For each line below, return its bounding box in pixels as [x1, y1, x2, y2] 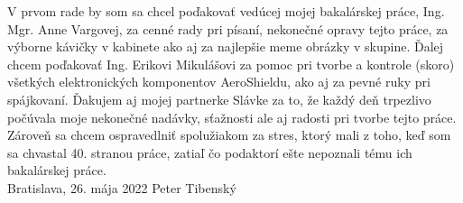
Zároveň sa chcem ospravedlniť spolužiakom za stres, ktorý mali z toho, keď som [7, 125, 451, 144]
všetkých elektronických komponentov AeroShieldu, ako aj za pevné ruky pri [7, 72, 431, 91]
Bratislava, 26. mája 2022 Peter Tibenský [7, 178, 236, 197]
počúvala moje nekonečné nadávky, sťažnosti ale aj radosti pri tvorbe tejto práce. [7, 107, 457, 126]
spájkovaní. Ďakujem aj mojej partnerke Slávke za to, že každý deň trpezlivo [7, 89, 431, 108]
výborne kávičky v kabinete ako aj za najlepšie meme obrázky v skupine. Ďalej [7, 37, 444, 56]
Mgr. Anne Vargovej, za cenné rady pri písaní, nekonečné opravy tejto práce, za [7, 19, 449, 38]
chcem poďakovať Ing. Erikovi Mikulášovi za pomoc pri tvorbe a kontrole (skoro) [7, 54, 455, 73]
